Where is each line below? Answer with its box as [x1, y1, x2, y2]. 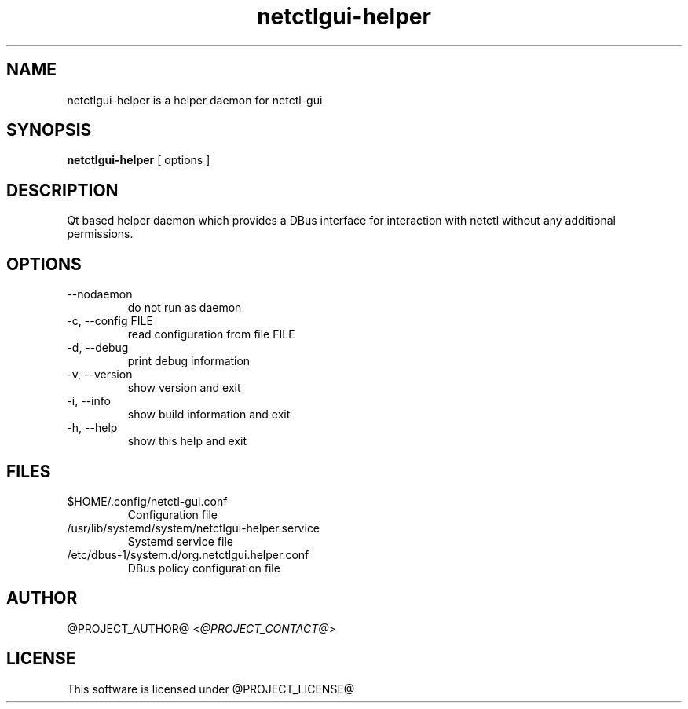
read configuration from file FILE [127, 327, 295, 342]
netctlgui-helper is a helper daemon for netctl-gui [67, 93, 323, 107]
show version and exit [127, 381, 241, 395]
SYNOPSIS [6, 120, 92, 141]
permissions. [67, 227, 134, 241]
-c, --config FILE [67, 314, 153, 328]
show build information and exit [127, 407, 291, 422]
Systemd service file [127, 534, 233, 548]
